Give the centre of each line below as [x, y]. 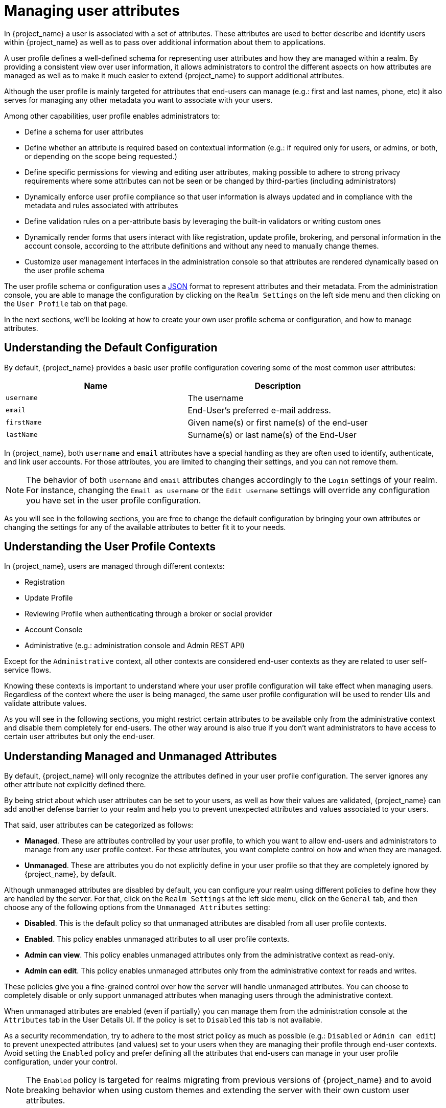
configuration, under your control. [61, 1062]
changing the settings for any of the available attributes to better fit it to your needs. [145, 527]
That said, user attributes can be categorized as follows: [99, 825]
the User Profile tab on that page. [66, 303]
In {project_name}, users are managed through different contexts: [114, 566]
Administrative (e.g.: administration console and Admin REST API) [135, 646]
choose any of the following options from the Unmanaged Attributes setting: [137, 907]
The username [216, 398]
